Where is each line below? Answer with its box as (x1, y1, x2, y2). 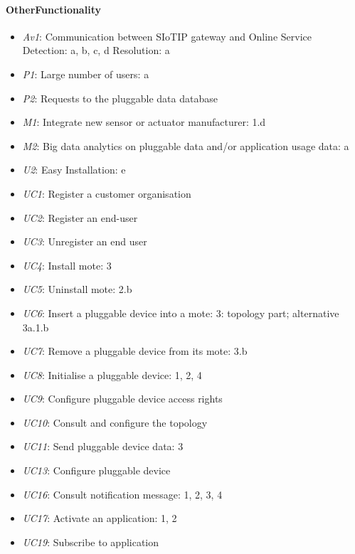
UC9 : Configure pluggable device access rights (22, 391, 223, 406)
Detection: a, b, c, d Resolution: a (22, 43, 170, 58)
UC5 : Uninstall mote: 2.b (22, 282, 132, 297)
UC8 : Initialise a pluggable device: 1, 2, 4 (22, 367, 202, 382)
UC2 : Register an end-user (22, 210, 138, 225)
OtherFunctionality (6, 1, 101, 16)
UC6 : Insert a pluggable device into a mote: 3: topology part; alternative (22, 305, 339, 320)
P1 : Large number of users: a (22, 66, 149, 81)
